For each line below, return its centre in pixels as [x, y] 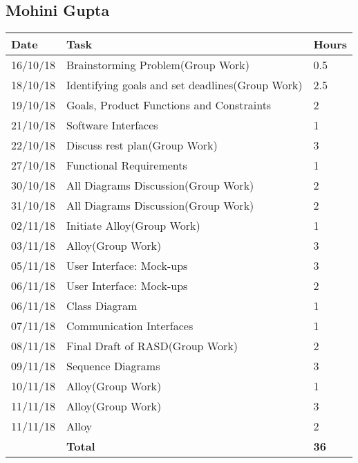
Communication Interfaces [130, 326]
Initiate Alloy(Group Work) [133, 226]
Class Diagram [102, 306]
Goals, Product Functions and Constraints [169, 105]
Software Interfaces [112, 125]
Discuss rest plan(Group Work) [142, 145]
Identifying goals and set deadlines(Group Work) [185, 85]
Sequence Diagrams [113, 366]
